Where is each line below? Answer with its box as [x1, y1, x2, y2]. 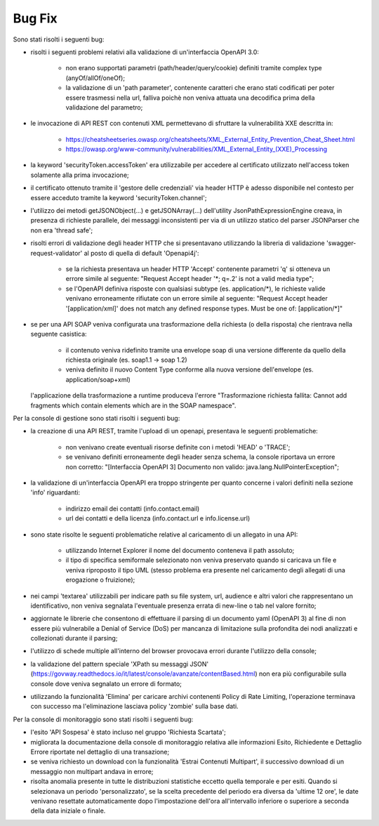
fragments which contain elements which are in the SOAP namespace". [30, 401, 237, 409]
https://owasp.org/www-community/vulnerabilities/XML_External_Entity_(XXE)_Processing [65, 145, 328, 154]
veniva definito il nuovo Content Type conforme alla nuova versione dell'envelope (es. [65, 365, 314, 374]
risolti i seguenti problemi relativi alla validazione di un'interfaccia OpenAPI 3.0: [30, 48, 260, 56]
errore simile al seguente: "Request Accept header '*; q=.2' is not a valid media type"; [65, 275, 314, 283]
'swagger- [326, 239, 357, 247]
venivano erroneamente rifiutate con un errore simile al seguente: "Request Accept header [65, 294, 328, 303]
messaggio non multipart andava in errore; [30, 767, 154, 775]
